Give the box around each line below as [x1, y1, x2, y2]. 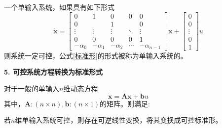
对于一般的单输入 [4, 83, 59, 93]
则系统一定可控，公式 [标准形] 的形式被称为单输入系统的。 [4, 50, 187, 60]
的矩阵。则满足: [100, 98, 150, 108]
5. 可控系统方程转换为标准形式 [4, 67, 103, 77]
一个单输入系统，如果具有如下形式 [4, 2, 114, 12]
